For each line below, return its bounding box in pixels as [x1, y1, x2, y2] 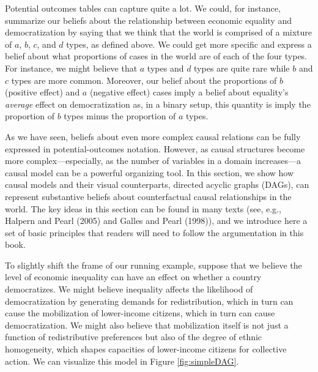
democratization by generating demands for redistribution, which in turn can [5, 294, 294, 307]
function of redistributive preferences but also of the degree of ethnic [5, 330, 262, 343]
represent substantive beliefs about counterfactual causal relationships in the [5, 190, 292, 203]
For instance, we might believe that [5, 61, 138, 74]
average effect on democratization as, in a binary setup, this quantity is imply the [5, 97, 311, 110]
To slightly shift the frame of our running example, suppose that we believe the [5, 258, 302, 271]
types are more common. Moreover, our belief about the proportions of [11, 73, 277, 86]
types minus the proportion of [64, 110, 176, 122]
